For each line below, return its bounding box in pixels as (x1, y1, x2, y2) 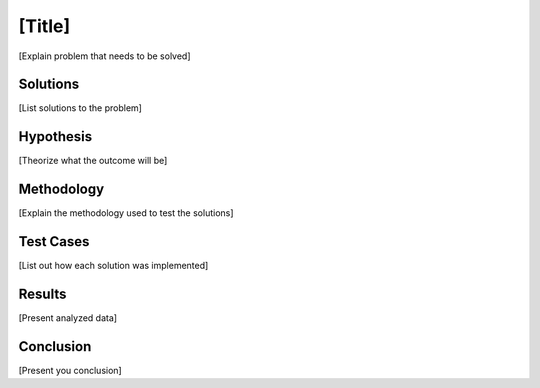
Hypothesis (18, 128, 93, 145)
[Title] (18, 15, 70, 37)
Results (18, 285, 67, 302)
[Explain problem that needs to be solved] (18, 50, 191, 62)
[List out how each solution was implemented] (18, 260, 209, 272)
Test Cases (18, 233, 90, 250)
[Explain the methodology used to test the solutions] (18, 207, 234, 219)
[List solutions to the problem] (18, 102, 142, 114)
